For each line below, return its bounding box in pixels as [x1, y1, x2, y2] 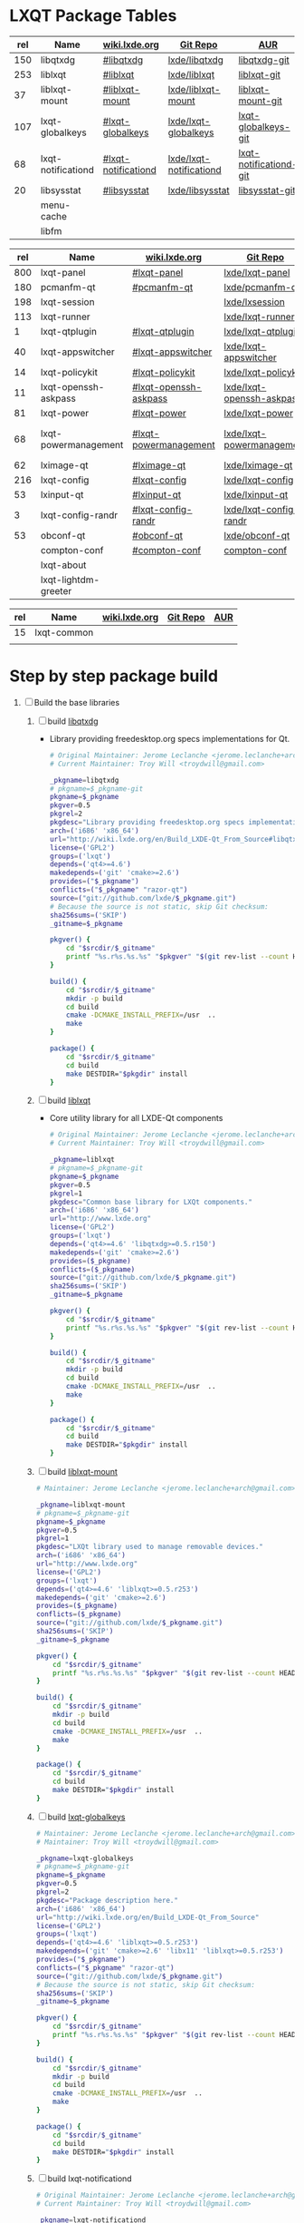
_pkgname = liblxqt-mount [35, 1500, 127, 1509]
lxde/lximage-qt [223, 459, 293, 472]
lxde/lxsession [223, 296, 285, 308]
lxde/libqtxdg [167, 54, 224, 66]
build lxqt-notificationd [47, 2173, 133, 2184]
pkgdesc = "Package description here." [35, 1896, 179, 1905]
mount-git [238, 94, 283, 107]
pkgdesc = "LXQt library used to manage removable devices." [35, 1543, 264, 1552]
